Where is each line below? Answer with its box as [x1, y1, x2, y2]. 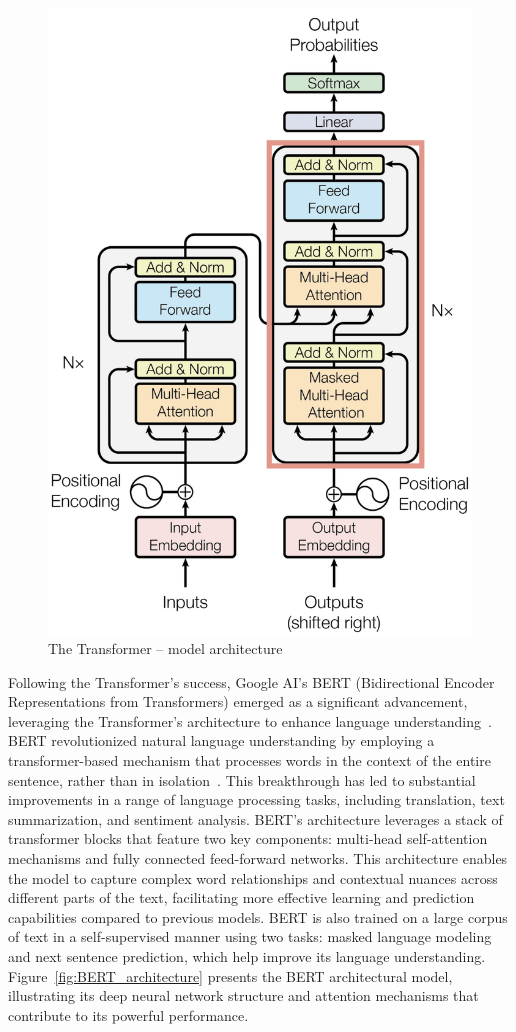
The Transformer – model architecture [48, 638, 283, 659]
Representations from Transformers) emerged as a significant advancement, [8, 691, 468, 712]
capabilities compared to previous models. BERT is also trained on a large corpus [8, 906, 508, 927]
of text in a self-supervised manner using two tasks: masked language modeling [8, 926, 492, 947]
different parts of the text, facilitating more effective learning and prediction [8, 887, 475, 908]
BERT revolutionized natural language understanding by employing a [8, 730, 435, 751]
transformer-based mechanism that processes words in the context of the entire [8, 750, 491, 771]
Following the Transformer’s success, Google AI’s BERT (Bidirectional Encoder [8, 671, 495, 692]
